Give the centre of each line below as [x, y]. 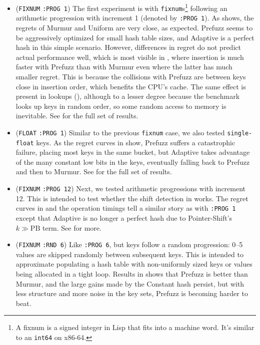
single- [240, 133]
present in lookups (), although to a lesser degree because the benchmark [128, 96]
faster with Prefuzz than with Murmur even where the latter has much [124, 67]
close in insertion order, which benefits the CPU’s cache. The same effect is [131, 86]
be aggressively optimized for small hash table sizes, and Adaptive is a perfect [135, 37]
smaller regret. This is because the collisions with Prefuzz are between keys [131, 76]
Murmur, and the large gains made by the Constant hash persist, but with [130, 283]
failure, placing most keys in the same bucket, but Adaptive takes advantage [133, 152]
